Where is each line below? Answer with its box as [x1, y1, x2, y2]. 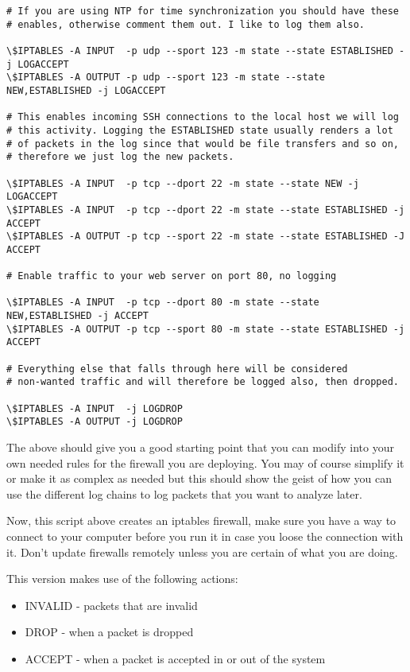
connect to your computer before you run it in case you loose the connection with [6, 527, 404, 544]
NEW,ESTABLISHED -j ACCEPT [6, 310, 149, 322]
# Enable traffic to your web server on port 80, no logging [6, 270, 337, 282]
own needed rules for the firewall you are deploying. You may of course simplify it [6, 454, 404, 471]
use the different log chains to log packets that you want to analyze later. [6, 485, 362, 502]
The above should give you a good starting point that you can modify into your [6, 439, 394, 455]
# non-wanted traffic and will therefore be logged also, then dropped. [6, 376, 399, 388]
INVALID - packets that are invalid [25, 596, 198, 613]
